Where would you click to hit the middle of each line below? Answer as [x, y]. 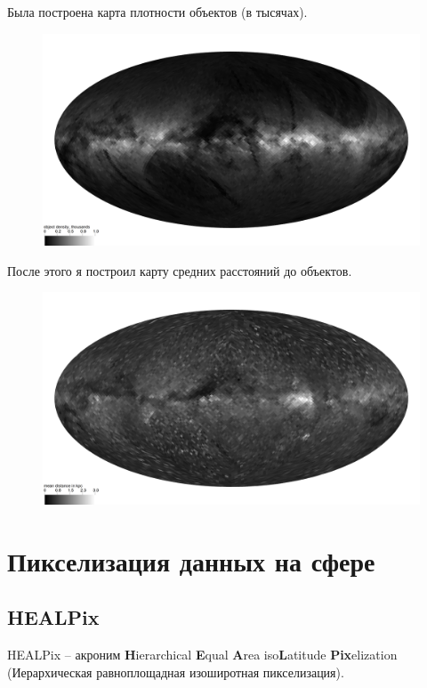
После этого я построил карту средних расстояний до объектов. [180, 270]
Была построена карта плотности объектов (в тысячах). [157, 12]
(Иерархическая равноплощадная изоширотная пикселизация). [176, 672]
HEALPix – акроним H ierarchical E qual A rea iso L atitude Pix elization [202, 654]
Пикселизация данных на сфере [191, 560]
